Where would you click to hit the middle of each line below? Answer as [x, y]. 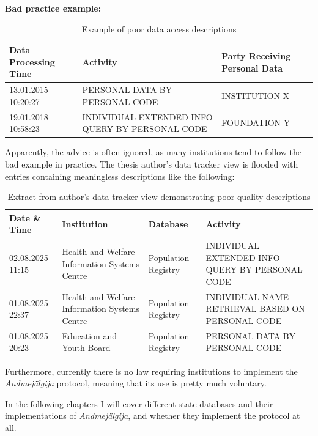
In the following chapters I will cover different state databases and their [139, 403]
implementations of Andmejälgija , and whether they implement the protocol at [153, 416]
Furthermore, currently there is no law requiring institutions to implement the [151, 371]
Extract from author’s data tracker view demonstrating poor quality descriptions [159, 197]
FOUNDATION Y [256, 123]
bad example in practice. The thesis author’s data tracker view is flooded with [152, 164]
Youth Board [86, 348]
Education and [90, 335]
